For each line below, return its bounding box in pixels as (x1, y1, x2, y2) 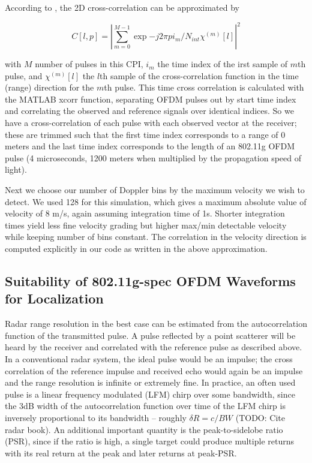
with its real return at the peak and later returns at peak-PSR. (5, 446, 237, 459)
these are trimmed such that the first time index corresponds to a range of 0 (5, 128, 286, 140)
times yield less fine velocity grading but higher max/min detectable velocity (5, 218, 287, 231)
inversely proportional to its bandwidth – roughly (5, 411, 187, 423)
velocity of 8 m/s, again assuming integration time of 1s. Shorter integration (5, 207, 285, 220)
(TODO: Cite (235, 411, 285, 423)
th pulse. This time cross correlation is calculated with (104, 81, 304, 94)
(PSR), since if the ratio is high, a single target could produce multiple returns (5, 435, 294, 447)
